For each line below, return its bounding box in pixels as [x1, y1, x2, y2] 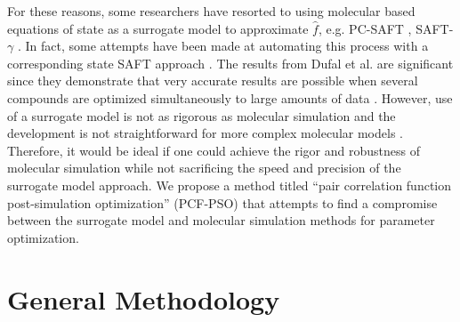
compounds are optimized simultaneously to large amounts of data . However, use [7, 88, 453, 107]
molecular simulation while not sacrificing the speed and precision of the [7, 158, 401, 177]
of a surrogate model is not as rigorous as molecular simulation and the [7, 106, 396, 125]
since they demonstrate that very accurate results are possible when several [7, 71, 418, 90]
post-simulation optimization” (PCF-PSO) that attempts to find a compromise [7, 193, 438, 212]
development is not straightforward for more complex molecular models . [7, 124, 403, 142]
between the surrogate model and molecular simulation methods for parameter [7, 211, 435, 229]
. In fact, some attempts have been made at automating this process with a [17, 36, 429, 55]
